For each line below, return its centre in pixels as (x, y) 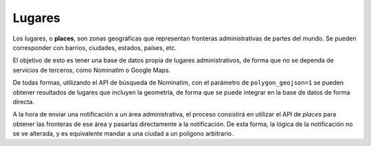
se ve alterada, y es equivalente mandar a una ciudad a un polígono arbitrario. (123, 134)
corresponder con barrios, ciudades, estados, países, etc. (94, 47)
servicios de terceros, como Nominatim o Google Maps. (92, 70)
